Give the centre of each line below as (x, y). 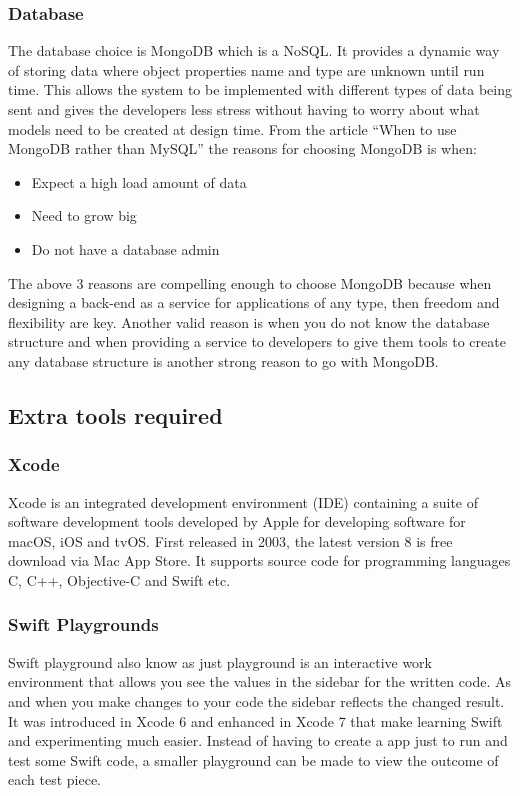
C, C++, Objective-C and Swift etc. (119, 579)
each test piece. (54, 779)
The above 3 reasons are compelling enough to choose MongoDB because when (250, 282)
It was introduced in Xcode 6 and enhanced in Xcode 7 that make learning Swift (255, 720)
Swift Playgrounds (83, 624)
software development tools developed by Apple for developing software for (237, 521)
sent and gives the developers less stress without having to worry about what (244, 109)
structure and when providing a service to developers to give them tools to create (257, 341)
